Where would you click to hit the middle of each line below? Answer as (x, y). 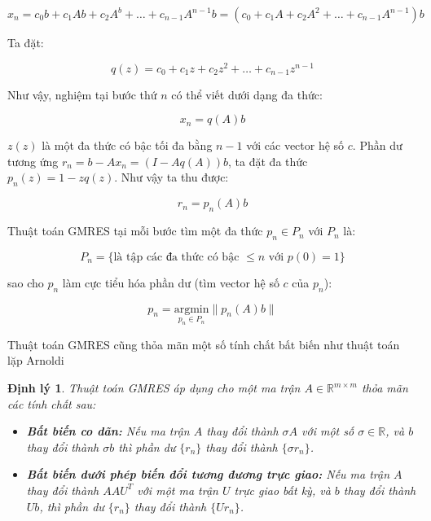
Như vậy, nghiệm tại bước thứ (82, 94)
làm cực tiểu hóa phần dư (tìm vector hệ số (171, 282)
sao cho (26, 282)
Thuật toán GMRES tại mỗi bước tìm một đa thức (135, 231)
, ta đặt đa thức (268, 161)
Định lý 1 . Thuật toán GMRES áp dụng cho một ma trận (154, 387)
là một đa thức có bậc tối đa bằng (127, 145)
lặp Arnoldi (36, 360)
